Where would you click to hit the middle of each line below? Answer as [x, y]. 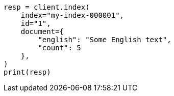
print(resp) [27, 72]
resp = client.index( [47, 7]
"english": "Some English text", [105, 40]
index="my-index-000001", [72, 15]
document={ [42, 31]
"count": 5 [59, 48]
